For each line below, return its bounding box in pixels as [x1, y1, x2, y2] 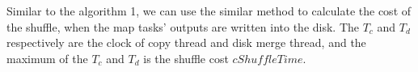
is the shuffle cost [143, 49, 229, 66]
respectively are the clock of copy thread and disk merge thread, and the [6, 34, 366, 51]
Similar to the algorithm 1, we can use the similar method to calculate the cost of [6, 2, 412, 19]
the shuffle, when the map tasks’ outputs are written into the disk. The [6, 18, 360, 35]
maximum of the [6, 49, 88, 66]
